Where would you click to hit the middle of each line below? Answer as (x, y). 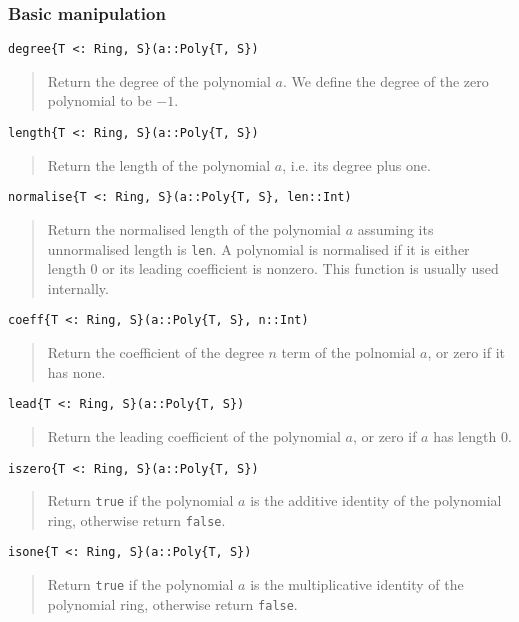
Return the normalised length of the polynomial (194, 228)
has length (465, 435)
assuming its (395, 228)
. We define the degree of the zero (385, 80)
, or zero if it (466, 352)
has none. (76, 371)
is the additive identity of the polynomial (376, 500)
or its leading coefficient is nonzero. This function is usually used (300, 268)
